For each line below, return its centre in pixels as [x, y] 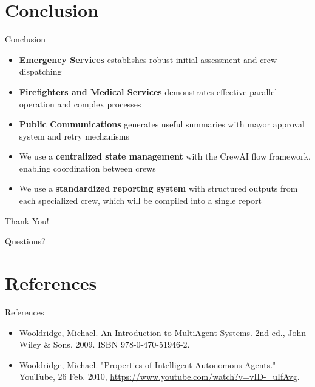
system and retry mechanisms [74, 136]
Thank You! [27, 220]
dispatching [40, 71]
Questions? [25, 241]
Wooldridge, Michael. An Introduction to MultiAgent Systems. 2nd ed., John [163, 332]
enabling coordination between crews [87, 168]
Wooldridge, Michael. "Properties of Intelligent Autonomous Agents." [147, 364]
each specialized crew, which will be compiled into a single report [141, 200]
